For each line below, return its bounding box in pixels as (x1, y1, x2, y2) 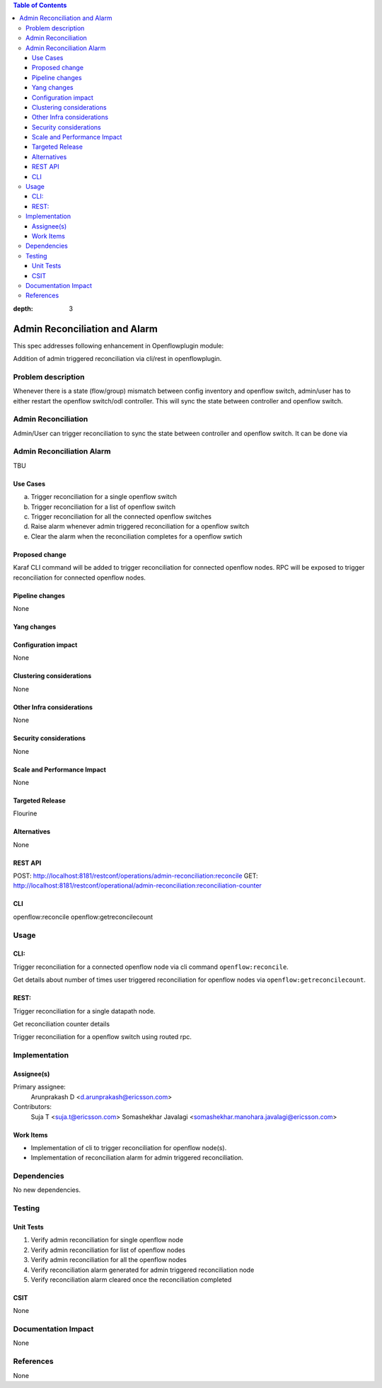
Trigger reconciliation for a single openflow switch (30, 493, 177, 501)
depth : (13, 304, 33, 313)
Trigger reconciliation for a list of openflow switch (30, 503, 176, 511)
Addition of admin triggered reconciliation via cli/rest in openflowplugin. (13, 355, 222, 363)
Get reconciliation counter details (13, 1019, 110, 1028)
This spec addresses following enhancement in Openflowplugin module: (13, 341, 224, 350)
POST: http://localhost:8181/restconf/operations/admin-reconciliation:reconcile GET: (13, 871, 258, 881)
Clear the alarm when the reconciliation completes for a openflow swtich (30, 532, 243, 541)
